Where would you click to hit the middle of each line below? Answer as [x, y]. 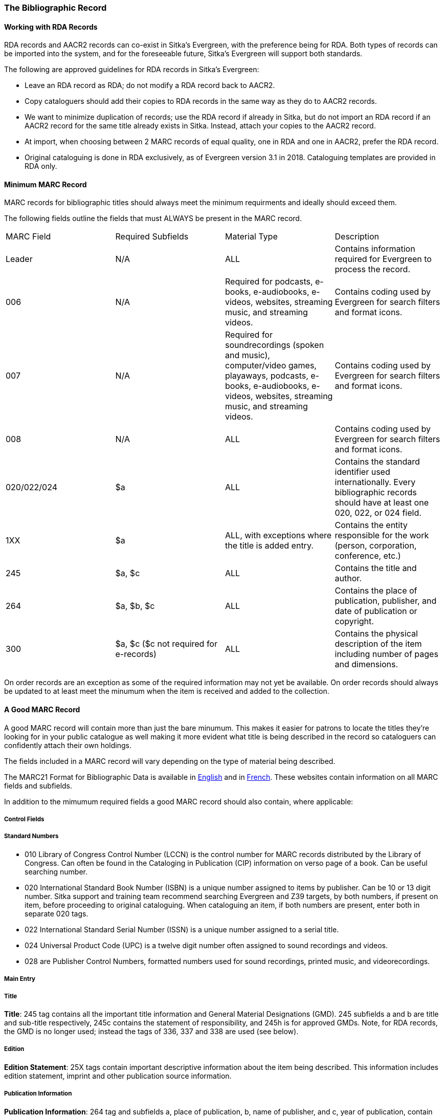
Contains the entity [371, 525]
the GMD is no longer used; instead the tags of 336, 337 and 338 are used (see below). [151, 1031]
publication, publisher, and [386, 601]
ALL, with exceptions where [279, 535]
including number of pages [386, 654]
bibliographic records [376, 493]
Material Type [251, 237]
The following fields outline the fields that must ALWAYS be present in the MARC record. [153, 218]
